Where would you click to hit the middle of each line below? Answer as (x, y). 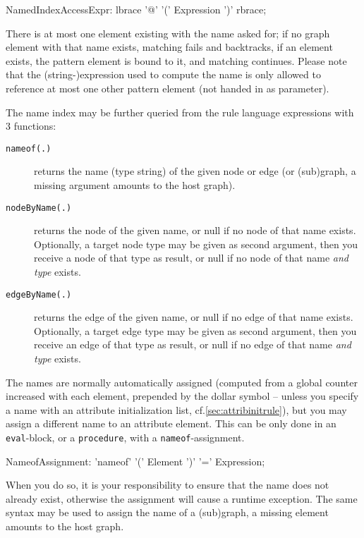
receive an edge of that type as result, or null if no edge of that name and (193, 344)
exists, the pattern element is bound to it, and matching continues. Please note (176, 60)
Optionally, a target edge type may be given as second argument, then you (195, 330)
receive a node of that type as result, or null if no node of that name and (191, 258)
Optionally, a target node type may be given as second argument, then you (196, 244)
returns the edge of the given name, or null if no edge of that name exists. (194, 317)
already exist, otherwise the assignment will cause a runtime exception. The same (182, 498)
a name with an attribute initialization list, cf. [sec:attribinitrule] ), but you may (176, 409)
